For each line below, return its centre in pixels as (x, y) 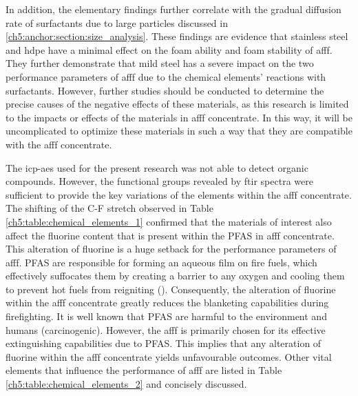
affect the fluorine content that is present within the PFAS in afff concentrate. (170, 235)
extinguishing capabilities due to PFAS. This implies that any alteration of (164, 343)
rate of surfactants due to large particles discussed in (117, 22)
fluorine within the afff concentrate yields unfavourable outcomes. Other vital (169, 356)
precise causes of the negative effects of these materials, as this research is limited (177, 104)
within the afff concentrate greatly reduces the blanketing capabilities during (167, 303)
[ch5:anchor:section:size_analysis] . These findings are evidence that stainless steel (177, 36)
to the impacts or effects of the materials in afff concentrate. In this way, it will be (179, 117)
